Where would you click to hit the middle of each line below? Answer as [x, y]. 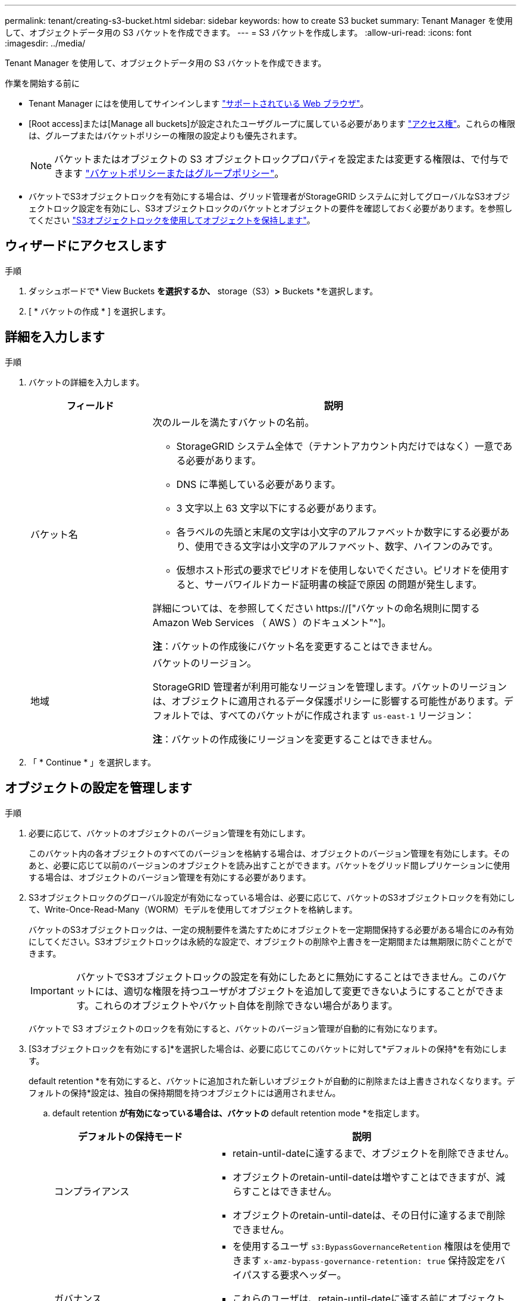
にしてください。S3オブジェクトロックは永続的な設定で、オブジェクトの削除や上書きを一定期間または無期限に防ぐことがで [271, 941]
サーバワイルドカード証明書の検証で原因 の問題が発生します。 [343, 584]
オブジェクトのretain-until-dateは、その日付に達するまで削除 [369, 1215]
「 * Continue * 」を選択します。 [92, 762]
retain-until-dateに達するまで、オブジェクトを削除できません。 [373, 1153]
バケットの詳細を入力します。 [87, 382]
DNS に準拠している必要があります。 [258, 484]
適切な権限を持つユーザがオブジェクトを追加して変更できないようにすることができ [309, 991]
